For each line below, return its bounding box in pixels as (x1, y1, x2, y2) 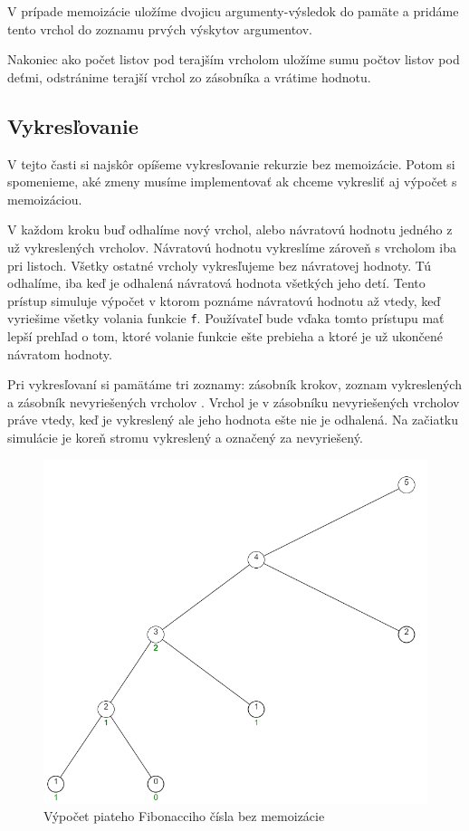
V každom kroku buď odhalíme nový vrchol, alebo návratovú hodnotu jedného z (7, 220, 453, 239)
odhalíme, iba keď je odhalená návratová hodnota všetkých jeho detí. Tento (7, 273, 426, 292)
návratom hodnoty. (7, 344, 112, 363)
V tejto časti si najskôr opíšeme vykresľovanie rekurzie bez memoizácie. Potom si (7, 154, 455, 173)
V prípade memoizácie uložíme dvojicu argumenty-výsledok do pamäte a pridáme (7, 2, 459, 20)
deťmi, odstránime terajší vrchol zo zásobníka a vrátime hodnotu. (7, 67, 371, 86)
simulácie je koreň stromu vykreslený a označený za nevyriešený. (7, 427, 363, 446)
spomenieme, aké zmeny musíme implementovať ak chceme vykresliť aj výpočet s (7, 172, 457, 191)
